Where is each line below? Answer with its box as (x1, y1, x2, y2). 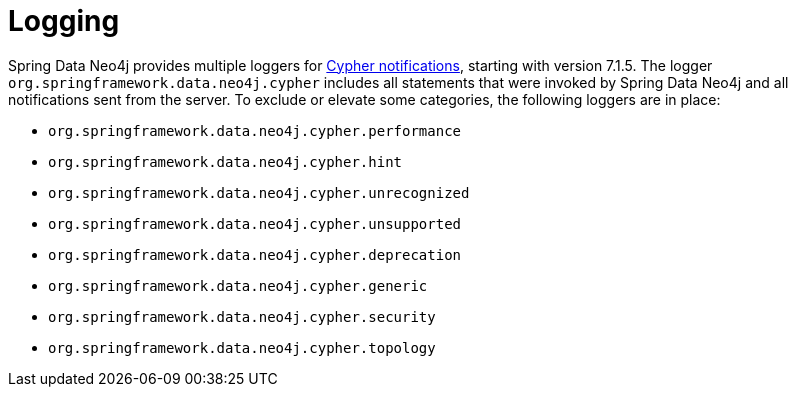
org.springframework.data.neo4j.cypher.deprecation (48, 246, 462, 263)
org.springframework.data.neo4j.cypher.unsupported (48, 215, 462, 232)
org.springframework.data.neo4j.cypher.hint (48, 153, 403, 170)
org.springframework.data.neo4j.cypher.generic (48, 277, 428, 294)
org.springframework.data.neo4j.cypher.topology (48, 339, 436, 356)
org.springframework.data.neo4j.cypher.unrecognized (48, 184, 470, 201)
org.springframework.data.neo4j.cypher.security (48, 308, 436, 325)
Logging (8, 4, 120, 38)
